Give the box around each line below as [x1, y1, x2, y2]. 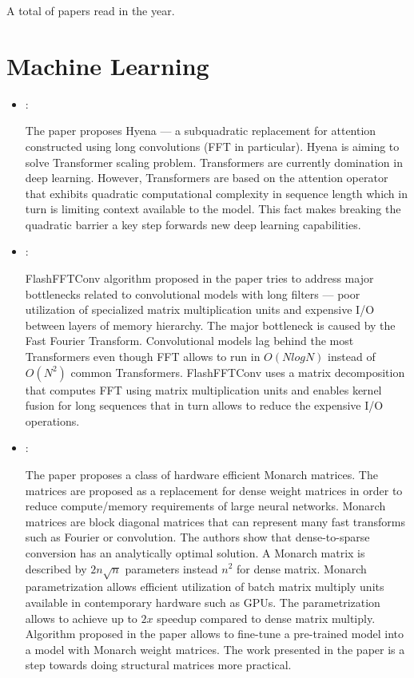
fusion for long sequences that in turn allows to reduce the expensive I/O [25, 397, 384, 414]
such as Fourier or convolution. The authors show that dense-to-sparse [25, 529, 370, 545]
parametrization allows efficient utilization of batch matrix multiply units [25, 578, 384, 595]
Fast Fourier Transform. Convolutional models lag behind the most [25, 332, 354, 349]
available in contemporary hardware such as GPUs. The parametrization [25, 593, 380, 610]
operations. [25, 412, 80, 429]
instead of [328, 348, 376, 365]
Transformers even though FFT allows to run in [25, 348, 261, 365]
